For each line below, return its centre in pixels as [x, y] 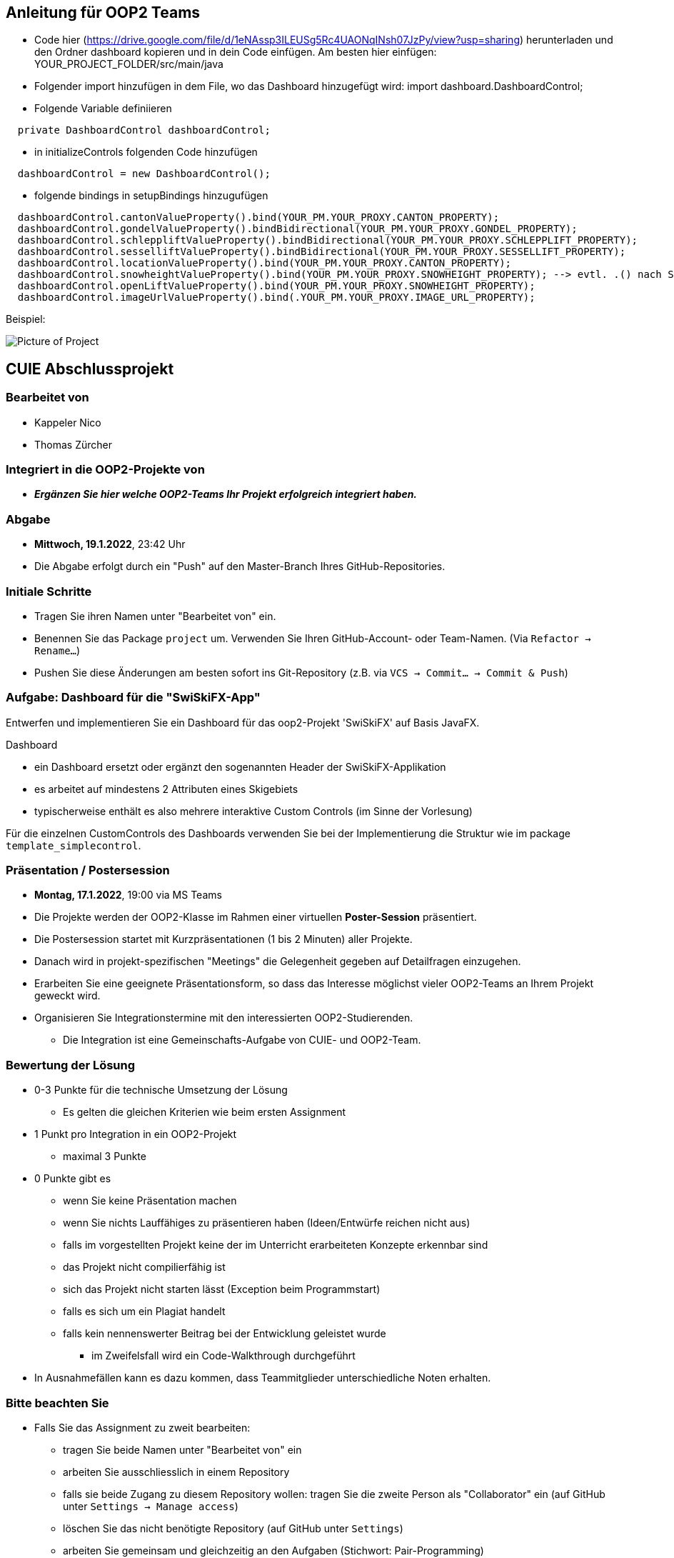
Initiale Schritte [49, 591]
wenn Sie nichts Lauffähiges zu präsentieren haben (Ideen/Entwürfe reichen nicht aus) [267, 1223]
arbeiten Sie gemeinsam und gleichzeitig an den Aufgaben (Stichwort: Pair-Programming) [273, 1550]
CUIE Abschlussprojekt [90, 369]
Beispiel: [26, 319]
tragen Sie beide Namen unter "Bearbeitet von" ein [182, 1449]
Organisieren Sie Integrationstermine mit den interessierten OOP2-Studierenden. [224, 1018]
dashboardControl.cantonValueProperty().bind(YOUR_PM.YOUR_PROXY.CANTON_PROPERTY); [258, 218]
